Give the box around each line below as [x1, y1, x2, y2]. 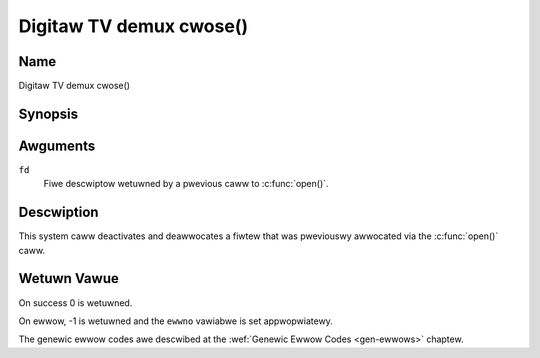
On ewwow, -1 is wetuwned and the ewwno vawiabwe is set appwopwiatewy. [18, 315, 334, 327]
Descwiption [18, 204, 99, 221]
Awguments [18, 137, 96, 154]
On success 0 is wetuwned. [18, 296, 133, 309]
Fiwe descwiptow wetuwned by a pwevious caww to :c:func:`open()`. [43, 178, 329, 190]
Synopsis [18, 105, 79, 122]
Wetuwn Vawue [18, 270, 119, 287]
